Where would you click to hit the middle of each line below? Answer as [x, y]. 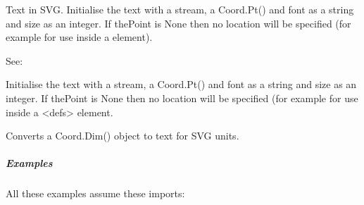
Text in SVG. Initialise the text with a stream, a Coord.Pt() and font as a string [180, 9]
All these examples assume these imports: [95, 193]
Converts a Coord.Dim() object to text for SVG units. [123, 136]
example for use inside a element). [79, 37]
